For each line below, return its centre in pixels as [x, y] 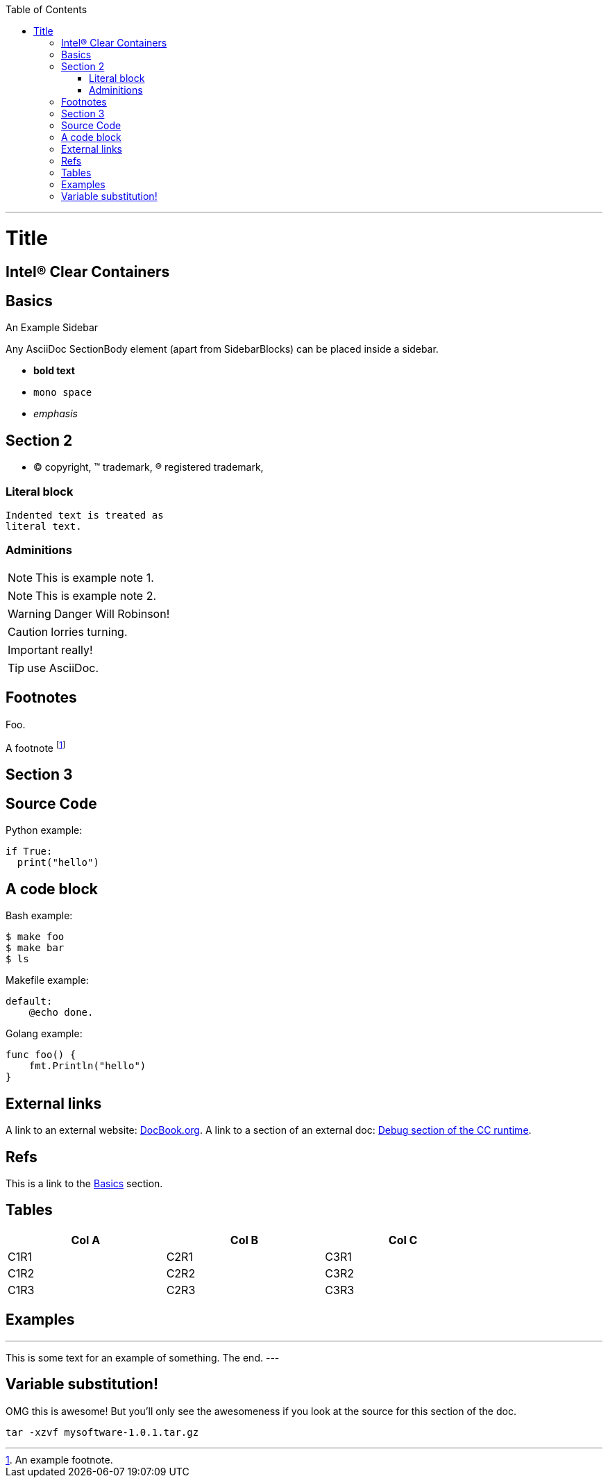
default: [29, 1002]
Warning [29, 613]
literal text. [44, 526]
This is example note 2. [96, 595]
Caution [28, 631]
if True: [29, 852]
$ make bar [35, 948]
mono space [63, 393]
